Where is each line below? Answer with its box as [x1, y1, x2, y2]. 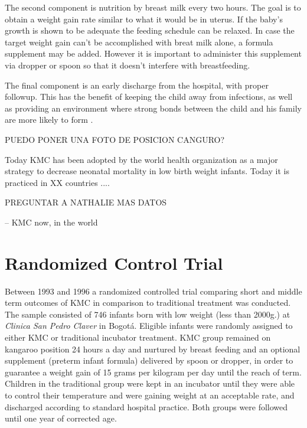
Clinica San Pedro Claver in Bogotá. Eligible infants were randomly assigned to [5, 319, 293, 332]
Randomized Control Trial [5, 250, 223, 275]
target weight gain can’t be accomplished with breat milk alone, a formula [5, 35, 273, 48]
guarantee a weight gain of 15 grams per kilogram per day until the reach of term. [5, 365, 302, 378]
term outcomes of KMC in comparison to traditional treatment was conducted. [5, 296, 291, 309]
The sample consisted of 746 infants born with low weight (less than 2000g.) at [5, 308, 290, 320]
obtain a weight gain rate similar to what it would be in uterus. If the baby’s [5, 12, 283, 25]
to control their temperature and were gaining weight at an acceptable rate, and [5, 388, 295, 401]
